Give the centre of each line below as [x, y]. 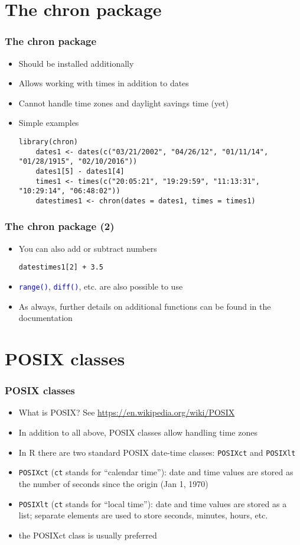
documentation [45, 318]
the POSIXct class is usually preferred [88, 535]
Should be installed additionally [76, 63]
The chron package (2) [60, 226]
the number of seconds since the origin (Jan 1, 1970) [113, 483]
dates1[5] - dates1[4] [80, 171]
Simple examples [49, 123]
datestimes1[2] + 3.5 [61, 267]
